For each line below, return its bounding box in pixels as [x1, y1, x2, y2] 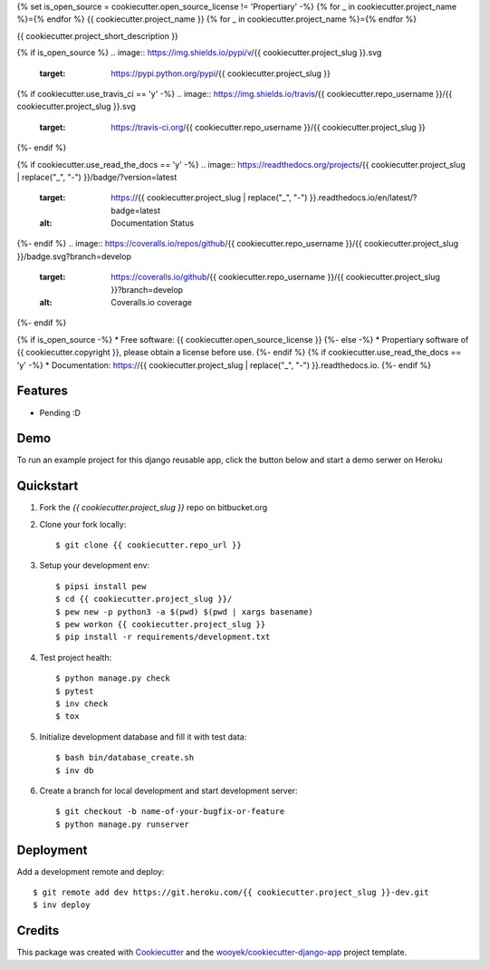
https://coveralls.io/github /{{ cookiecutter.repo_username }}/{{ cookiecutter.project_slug [110, 272, 441, 283]
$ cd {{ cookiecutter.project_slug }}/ [55, 594, 233, 605]
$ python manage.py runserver [55, 819, 190, 829]
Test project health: [39, 652, 112, 663]
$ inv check [55, 699, 109, 709]
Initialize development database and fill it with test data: [39, 731, 247, 742]
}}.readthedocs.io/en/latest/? [309, 192, 417, 203]
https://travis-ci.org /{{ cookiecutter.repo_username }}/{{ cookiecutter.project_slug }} [110, 121, 426, 132]
